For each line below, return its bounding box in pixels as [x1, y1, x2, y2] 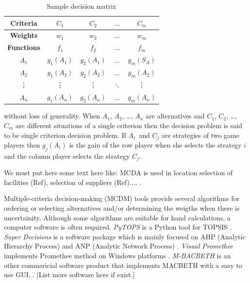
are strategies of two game [161, 130, 239, 140]
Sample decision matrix [47, 1, 117, 11]
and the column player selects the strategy [4, 150, 130, 161]
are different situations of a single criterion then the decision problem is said [16, 120, 242, 130]
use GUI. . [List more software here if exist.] [4, 269, 135, 280]
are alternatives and [146, 111, 205, 121]
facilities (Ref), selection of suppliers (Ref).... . [4, 177, 142, 187]
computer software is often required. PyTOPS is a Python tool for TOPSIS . [4, 222, 232, 232]
